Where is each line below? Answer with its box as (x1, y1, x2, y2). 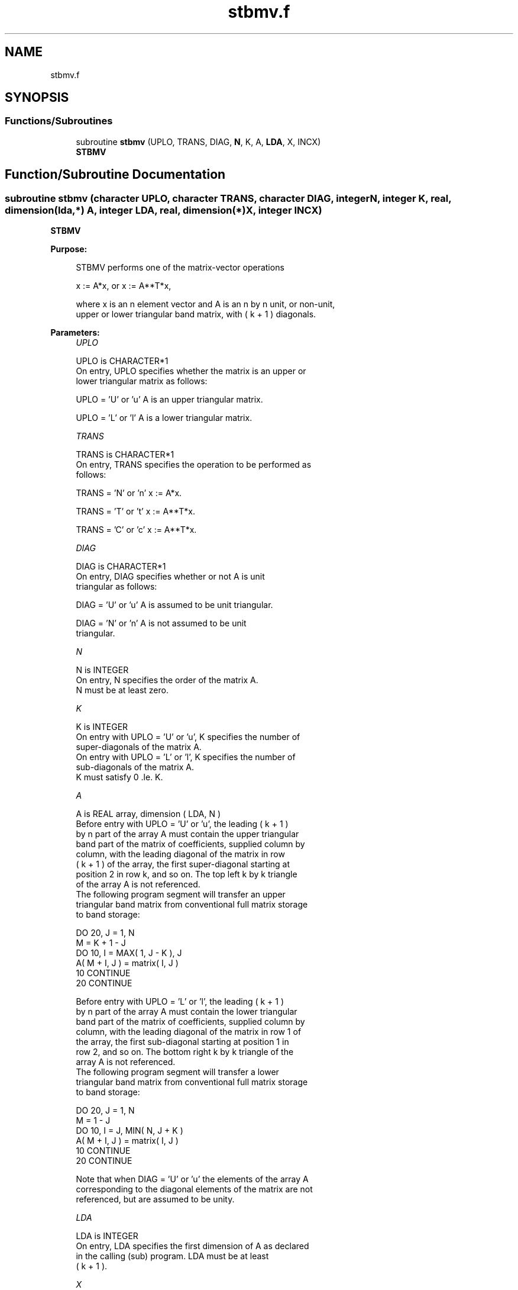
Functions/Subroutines (5, 115, 113, 127)
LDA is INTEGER (76, 1231, 138, 1241)
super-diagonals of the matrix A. (76, 742, 202, 752)
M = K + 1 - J (76, 938, 126, 948)
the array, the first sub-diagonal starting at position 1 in (76, 1037, 289, 1047)
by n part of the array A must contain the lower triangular (76, 1006, 297, 1017)
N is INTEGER (76, 665, 129, 675)
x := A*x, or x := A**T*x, (76, 281, 171, 291)
